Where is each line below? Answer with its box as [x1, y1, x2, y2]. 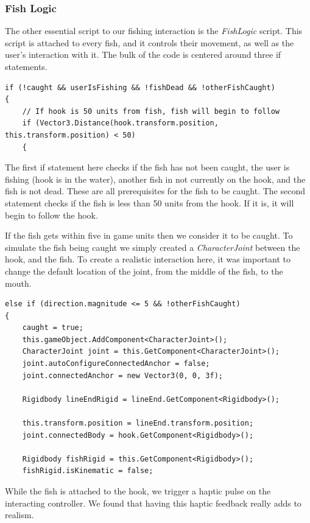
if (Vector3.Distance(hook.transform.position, [22, 119, 219, 128]
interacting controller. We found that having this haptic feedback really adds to [5, 496, 301, 509]
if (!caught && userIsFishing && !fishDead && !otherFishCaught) [5, 83, 275, 92]
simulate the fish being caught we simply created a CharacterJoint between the [5, 240, 300, 253]
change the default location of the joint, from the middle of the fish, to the [5, 264, 283, 277]
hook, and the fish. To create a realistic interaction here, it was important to [5, 253, 291, 265]
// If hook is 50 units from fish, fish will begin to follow [22, 107, 280, 116]
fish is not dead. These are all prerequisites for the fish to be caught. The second [5, 184, 305, 197]
